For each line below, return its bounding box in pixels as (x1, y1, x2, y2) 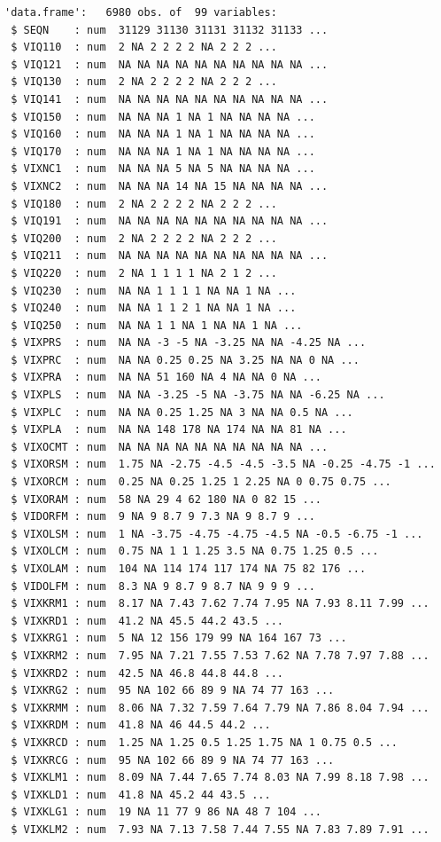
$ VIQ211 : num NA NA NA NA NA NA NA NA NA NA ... (11, 249, 329, 263)
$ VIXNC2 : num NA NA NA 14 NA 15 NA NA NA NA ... (11, 179, 329, 193)
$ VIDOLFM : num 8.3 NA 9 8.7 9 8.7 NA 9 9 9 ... (11, 579, 315, 593)
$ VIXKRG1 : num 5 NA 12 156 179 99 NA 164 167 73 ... (11, 632, 347, 645)
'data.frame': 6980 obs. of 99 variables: (4, 6, 277, 19)
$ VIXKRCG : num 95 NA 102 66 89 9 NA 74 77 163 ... (11, 753, 335, 767)
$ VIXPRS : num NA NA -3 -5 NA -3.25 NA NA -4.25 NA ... (11, 336, 367, 350)
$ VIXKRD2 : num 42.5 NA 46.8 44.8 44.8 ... (11, 666, 283, 680)
